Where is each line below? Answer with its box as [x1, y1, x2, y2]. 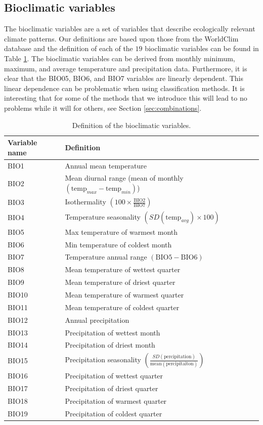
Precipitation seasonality [65, 354, 141, 365]
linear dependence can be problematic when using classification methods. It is [4, 82, 245, 93]
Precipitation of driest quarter [65, 383, 158, 394]
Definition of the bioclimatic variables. [72, 119, 191, 130]
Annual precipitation [65, 314, 129, 325]
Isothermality [65, 196, 106, 207]
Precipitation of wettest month [65, 327, 160, 337]
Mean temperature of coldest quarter [65, 302, 180, 312]
